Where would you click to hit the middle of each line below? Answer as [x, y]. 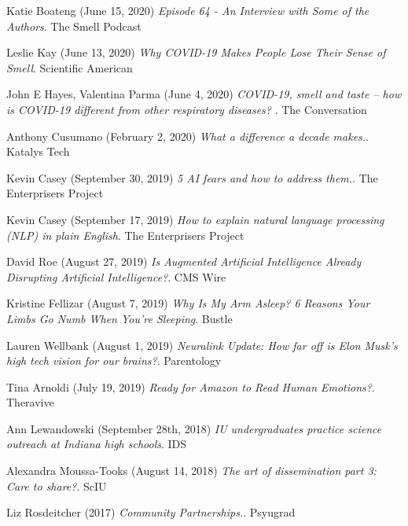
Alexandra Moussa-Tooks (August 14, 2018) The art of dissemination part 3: [191, 471]
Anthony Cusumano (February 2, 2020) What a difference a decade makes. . [188, 136]
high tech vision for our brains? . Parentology [114, 360]
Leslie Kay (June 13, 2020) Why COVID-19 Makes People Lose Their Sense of [196, 52]
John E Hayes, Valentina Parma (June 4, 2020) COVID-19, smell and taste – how [204, 94]
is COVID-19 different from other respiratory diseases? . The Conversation [187, 109]
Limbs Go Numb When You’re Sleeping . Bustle [119, 318]
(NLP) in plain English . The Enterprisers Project [125, 235]
